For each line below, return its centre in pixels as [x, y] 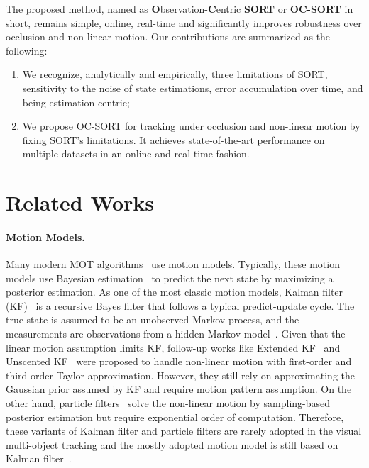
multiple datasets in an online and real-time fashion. [136, 154]
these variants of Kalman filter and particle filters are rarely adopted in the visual [184, 431]
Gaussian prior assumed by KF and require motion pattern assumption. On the [179, 389]
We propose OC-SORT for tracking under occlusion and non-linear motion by [191, 126]
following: [27, 50]
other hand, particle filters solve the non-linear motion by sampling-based [168, 403]
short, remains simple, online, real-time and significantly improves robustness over [184, 22]
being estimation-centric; [76, 102]
